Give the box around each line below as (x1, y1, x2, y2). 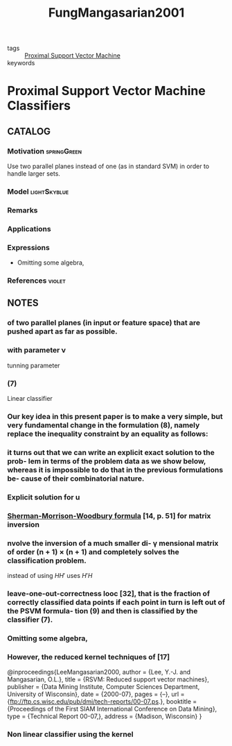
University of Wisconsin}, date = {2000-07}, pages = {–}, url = (7, 690, 185, 699)
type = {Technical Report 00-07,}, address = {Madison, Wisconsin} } (7, 712, 202, 720)
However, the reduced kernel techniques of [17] (7, 652, 170, 661)
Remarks (7, 205, 38, 215)
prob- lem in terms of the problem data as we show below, (7, 456, 206, 466)
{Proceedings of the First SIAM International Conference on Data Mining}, (7, 705, 217, 713)
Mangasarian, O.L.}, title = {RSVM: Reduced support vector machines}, (7, 675, 209, 683)
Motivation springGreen (7, 146, 82, 156)
